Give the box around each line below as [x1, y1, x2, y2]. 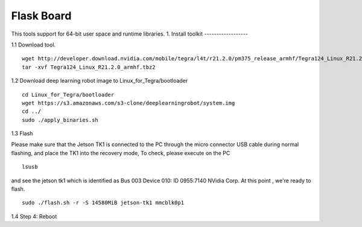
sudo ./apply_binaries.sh [22, 117, 99, 123]
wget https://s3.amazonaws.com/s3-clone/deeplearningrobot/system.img [22, 100, 235, 106]
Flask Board [11, 9, 72, 22]
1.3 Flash [11, 130, 33, 137]
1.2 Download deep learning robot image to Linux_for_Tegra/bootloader [11, 77, 188, 85]
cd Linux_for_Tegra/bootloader [22, 91, 115, 98]
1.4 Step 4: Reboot [11, 213, 57, 220]
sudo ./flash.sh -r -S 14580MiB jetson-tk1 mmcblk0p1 [22, 199, 184, 206]
